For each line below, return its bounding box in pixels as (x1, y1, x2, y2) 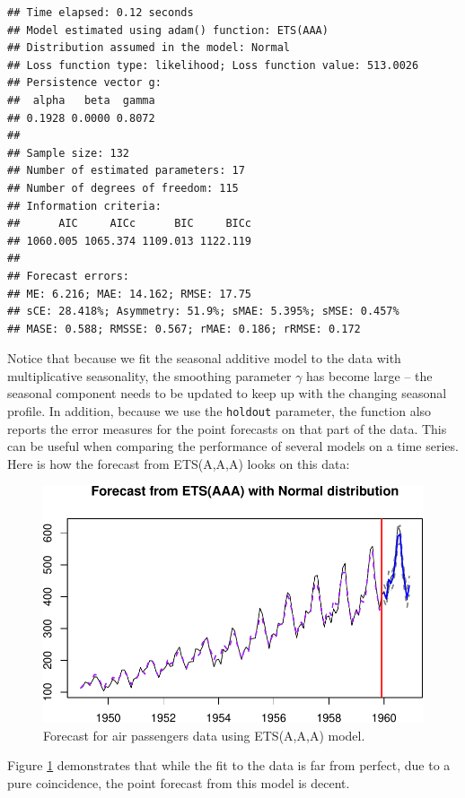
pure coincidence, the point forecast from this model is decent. (7, 773, 350, 792)
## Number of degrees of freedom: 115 (7, 181, 239, 195)
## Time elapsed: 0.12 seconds (7, 6, 194, 19)
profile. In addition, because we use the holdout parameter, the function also (7, 402, 432, 421)
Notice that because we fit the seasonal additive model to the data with (7, 349, 401, 368)
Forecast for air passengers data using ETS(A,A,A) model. (43, 725, 365, 744)
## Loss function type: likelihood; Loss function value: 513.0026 (7, 58, 419, 72)
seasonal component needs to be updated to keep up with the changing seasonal (7, 384, 447, 403)
